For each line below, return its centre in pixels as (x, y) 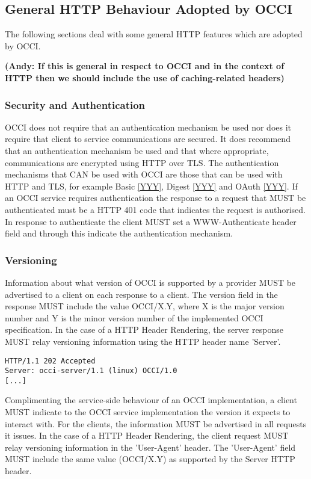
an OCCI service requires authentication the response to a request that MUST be (155, 198)
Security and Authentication (75, 104)
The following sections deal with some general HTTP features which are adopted (154, 34)
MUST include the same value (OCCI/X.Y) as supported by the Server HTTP (150, 459)
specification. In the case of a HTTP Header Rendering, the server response (144, 329)
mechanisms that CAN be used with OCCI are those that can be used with (144, 174)
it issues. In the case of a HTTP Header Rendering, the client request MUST (147, 435)
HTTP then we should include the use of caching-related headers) (145, 77)
